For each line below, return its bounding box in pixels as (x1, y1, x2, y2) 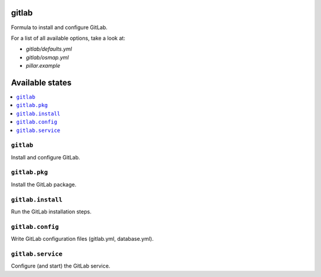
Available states (11, 77, 72, 87)
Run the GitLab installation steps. (11, 208, 92, 215)
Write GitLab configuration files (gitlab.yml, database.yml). (11, 235, 154, 243)
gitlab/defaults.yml (26, 45, 73, 53)
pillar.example (26, 62, 61, 70)
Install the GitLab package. (11, 181, 77, 188)
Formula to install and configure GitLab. (11, 24, 108, 31)
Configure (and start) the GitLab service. (11, 262, 111, 270)
